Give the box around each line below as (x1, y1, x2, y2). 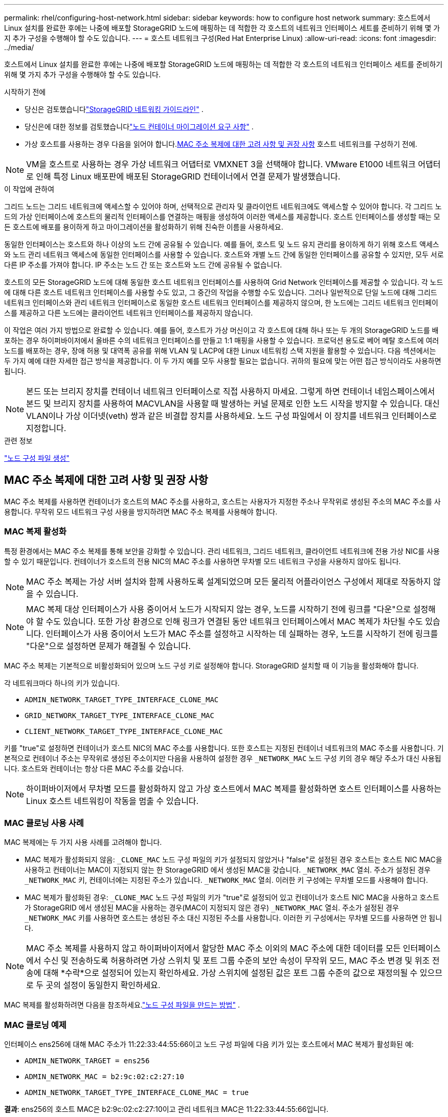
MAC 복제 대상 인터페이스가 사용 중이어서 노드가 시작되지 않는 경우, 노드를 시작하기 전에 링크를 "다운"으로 (26, 604, 411, 614)
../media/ (4, 43, 34, 52)
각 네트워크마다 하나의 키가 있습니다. (4, 678, 120, 687)
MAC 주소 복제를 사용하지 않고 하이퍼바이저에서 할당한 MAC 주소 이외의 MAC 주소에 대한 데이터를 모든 (26, 943, 401, 954)
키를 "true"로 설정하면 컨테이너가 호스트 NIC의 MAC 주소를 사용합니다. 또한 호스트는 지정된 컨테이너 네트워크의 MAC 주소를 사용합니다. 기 (4, 743, 444, 752)
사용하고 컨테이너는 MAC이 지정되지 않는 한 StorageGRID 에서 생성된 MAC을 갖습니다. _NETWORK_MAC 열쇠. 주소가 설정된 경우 (25, 865, 431, 875)
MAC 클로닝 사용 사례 (4, 817, 84, 828)
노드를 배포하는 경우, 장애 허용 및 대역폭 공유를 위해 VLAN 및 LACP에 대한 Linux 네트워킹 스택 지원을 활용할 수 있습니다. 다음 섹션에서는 (4, 346, 436, 355)
